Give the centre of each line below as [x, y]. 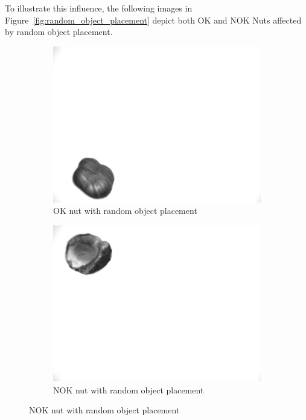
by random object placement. [59, 32]
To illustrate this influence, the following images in [99, 8]
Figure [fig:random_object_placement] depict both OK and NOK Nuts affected [153, 20]
